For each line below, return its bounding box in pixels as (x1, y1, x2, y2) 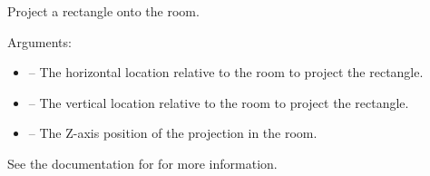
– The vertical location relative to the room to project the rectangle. (28, 93, 409, 112)
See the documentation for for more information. (7, 153, 278, 172)
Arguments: (7, 32, 72, 51)
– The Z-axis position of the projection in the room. (28, 123, 318, 142)
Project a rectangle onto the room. (7, 2, 200, 20)
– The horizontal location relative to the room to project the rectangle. (28, 63, 424, 82)
